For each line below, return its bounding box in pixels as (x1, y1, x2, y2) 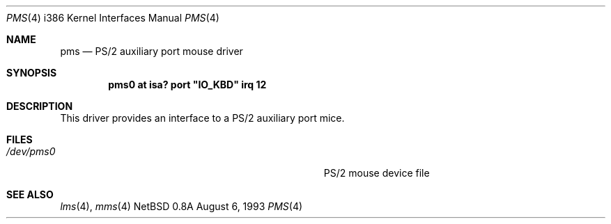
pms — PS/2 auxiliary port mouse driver (60, 45, 243, 57)
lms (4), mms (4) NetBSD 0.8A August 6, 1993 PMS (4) (60, 200, 303, 212)
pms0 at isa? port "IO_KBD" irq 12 (108, 79, 267, 90)
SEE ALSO (6, 189, 54, 200)
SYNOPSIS (6, 67, 57, 79)
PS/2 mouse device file (323, 167, 430, 179)
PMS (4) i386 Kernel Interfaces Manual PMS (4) (6, 12, 219, 24)
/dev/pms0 (6, 145, 56, 157)
